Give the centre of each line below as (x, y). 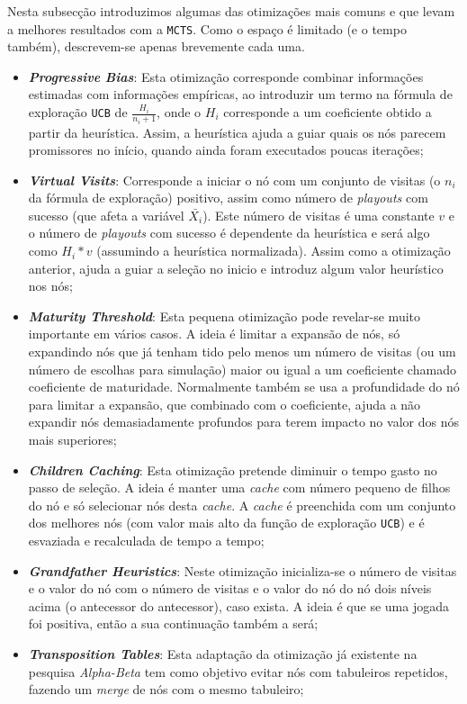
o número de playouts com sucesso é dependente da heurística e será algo (229, 233)
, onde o (179, 112)
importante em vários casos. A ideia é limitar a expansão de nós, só (214, 334)
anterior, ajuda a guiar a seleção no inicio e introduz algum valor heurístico (236, 268)
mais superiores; (72, 439)
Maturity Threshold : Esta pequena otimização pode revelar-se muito (225, 316)
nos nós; (50, 286)
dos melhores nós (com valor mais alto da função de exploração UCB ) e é (226, 523)
